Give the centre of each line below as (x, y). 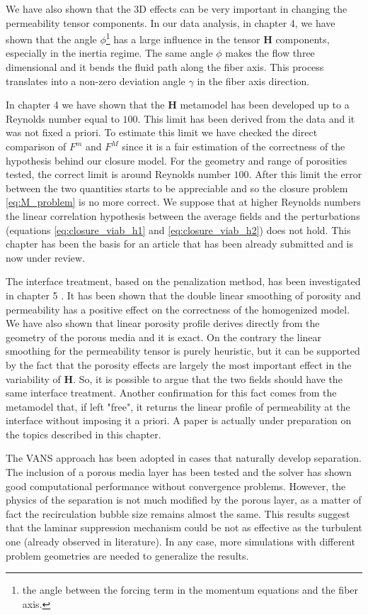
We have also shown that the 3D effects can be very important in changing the (177, 9)
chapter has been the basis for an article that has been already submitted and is (180, 244)
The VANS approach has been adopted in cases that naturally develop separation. (184, 458)
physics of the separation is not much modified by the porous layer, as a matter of (184, 500)
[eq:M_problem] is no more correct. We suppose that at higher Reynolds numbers (183, 202)
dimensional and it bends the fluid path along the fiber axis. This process (165, 67)
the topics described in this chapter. (84, 434)
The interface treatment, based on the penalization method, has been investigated (183, 281)
